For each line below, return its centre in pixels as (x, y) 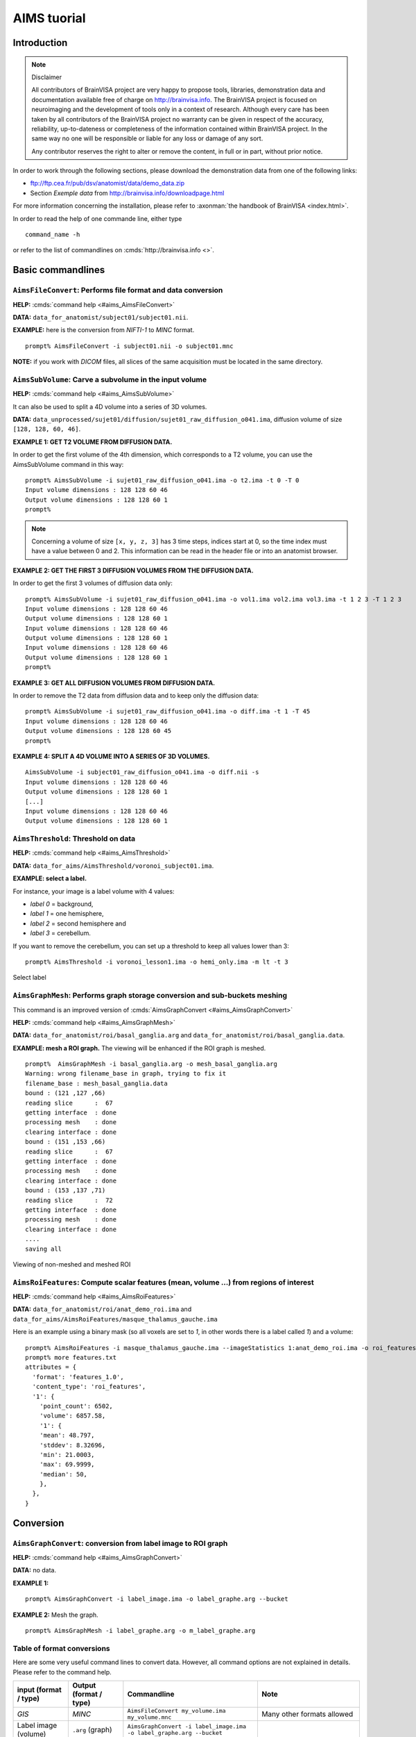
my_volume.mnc (149, 1717)
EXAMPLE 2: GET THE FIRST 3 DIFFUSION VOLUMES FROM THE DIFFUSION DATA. (133, 570)
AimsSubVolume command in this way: (68, 464)
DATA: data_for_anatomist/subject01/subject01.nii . (101, 317)
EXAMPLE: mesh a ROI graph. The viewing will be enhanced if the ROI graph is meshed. (139, 1048)
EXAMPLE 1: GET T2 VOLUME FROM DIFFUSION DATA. (93, 442)
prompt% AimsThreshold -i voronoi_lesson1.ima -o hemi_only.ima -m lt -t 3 (157, 962)
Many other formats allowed (307, 1714)
